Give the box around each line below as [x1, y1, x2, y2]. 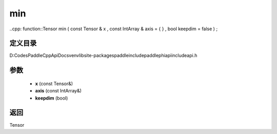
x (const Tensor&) [35, 80, 73, 87]
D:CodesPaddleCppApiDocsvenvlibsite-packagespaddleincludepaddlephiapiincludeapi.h [9, 52, 197, 59]
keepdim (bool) [35, 95, 68, 101]
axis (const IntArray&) [35, 88, 82, 94]
